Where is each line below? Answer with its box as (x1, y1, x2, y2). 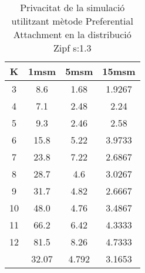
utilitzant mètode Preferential (11, 14, 134, 28)
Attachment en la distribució (13, 28, 131, 41)
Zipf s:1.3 (53, 41, 92, 54)
